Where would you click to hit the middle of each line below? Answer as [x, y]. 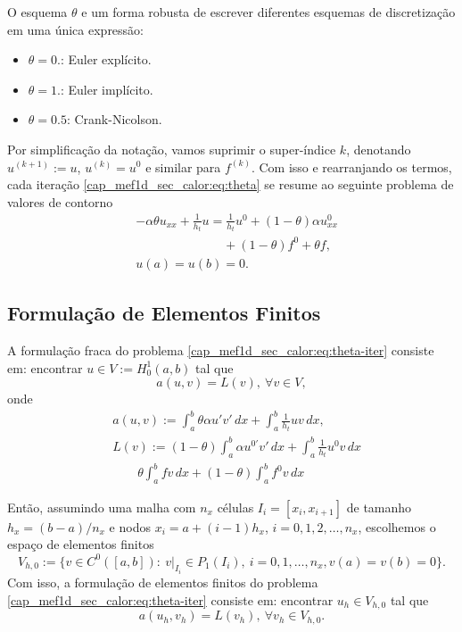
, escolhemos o [397, 526]
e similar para [183, 166]
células [235, 507]
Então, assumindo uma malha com [102, 507]
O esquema [37, 12]
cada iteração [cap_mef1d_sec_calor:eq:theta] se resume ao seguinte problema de [231, 184]
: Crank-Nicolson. [114, 119]
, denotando [379, 149]
